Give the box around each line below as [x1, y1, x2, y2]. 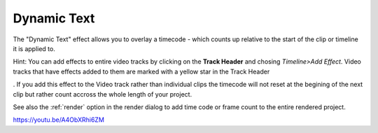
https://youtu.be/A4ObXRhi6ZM [13, 115, 105, 124]
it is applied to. [13, 44, 55, 52]
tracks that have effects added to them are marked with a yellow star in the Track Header [13, 67, 270, 76]
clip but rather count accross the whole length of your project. [13, 90, 192, 98]
